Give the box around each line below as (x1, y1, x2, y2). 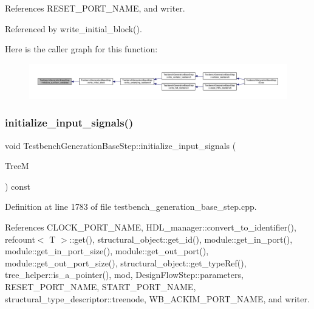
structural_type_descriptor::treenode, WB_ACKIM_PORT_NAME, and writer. (5, 292, 310, 305)
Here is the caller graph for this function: (5, 43, 158, 55)
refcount (5, 232, 35, 245)
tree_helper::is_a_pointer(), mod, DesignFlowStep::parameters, (5, 268, 244, 281)
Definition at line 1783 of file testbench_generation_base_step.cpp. (5, 200, 257, 213)
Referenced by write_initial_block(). (5, 22, 142, 35)
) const (5, 179, 31, 192)
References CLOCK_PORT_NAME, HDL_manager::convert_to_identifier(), (5, 220, 296, 233)
